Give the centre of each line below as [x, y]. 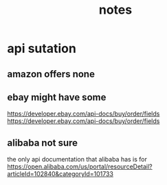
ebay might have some [57, 97]
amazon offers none [51, 74]
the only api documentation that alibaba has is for [77, 160]
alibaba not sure [42, 143]
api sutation [42, 48]
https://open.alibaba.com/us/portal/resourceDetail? [80, 166]
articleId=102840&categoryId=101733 [60, 174]
